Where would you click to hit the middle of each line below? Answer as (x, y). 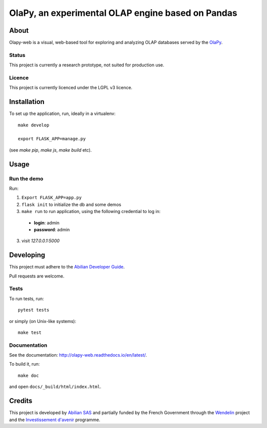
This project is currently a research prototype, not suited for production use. (87, 65)
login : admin (47, 222)
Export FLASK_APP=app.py (51, 198)
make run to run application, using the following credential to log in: (91, 212)
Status (17, 55)
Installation (27, 102)
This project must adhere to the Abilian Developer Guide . (67, 267)
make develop (34, 125)
